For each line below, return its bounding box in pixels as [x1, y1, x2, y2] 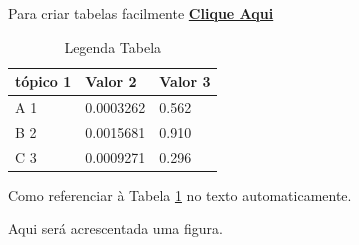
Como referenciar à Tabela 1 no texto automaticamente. [8, 184, 352, 205]
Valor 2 [85, 71, 137, 92]
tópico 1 [15, 71, 72, 92]
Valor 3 [159, 71, 211, 92]
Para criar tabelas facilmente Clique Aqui [8, 3, 274, 23]
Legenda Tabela [64, 36, 162, 57]
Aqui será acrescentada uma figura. [8, 218, 223, 239]
